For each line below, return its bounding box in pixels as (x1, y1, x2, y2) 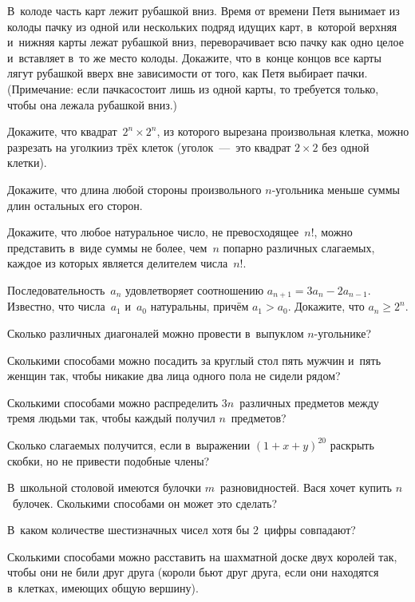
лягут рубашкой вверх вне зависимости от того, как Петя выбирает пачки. (7, 65, 368, 81)
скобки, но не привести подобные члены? (7, 452, 210, 469)
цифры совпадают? (263, 521, 356, 538)
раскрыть (330, 436, 374, 453)
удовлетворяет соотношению (125, 281, 264, 298)
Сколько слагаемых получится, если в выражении (7, 436, 251, 453)
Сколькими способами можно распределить (7, 394, 219, 410)
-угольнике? (314, 324, 372, 341)
